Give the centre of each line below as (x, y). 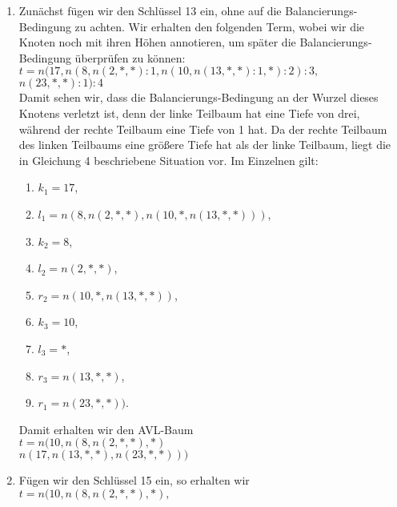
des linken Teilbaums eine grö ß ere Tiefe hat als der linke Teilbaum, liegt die (205, 145)
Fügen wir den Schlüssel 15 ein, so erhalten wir (134, 480)
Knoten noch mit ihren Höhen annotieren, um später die (157, 42)
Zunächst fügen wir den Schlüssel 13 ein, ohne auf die (150, 10)
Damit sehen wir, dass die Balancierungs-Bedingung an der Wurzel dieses (198, 97)
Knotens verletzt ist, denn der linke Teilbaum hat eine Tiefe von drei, (189, 113)
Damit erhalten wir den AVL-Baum (106, 429)
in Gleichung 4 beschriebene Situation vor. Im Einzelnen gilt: (168, 160)
